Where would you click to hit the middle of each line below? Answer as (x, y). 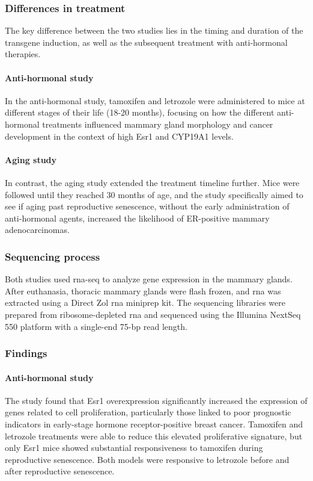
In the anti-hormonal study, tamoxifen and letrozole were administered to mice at (155, 100)
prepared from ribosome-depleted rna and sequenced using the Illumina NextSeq (153, 314)
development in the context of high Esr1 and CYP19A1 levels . (119, 136)
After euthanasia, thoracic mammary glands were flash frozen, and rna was (143, 290)
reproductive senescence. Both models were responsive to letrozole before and (147, 459)
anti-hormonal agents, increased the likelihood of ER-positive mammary (137, 218)
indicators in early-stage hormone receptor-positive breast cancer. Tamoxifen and (154, 424)
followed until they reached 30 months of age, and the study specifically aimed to (154, 194)
